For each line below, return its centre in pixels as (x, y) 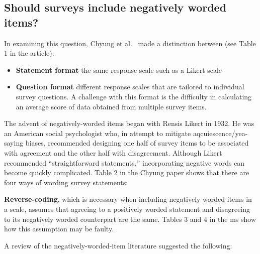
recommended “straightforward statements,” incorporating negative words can (124, 162)
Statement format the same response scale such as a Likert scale (119, 70)
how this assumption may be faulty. (59, 229)
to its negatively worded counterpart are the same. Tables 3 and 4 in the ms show (130, 219)
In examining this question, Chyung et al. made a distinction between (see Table (130, 43)
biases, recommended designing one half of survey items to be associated (137, 143)
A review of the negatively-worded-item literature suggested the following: (118, 245)
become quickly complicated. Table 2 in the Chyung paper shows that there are (127, 172)
